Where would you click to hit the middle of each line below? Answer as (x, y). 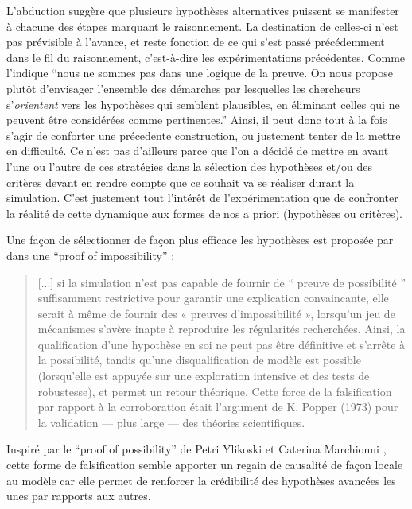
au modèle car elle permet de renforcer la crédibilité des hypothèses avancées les (201, 480)
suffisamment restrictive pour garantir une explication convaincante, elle (213, 298)
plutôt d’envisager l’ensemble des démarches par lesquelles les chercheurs (183, 88)
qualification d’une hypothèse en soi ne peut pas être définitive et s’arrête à (222, 344)
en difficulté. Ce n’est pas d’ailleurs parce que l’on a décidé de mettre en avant (198, 151)
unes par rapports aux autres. (79, 496)
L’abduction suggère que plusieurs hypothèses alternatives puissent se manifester (203, 10)
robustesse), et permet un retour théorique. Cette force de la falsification (215, 391)
